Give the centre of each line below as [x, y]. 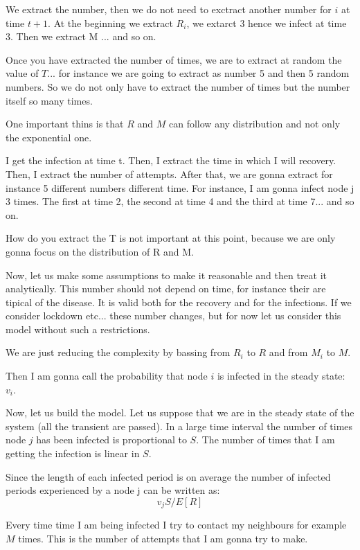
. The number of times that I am [265, 440]
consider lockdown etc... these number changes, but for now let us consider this [173, 316]
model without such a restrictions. [78, 329]
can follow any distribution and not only [255, 124]
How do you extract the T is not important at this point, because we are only [171, 238]
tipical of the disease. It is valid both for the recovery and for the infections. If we [179, 302]
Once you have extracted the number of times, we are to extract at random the [174, 59]
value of [22, 73]
